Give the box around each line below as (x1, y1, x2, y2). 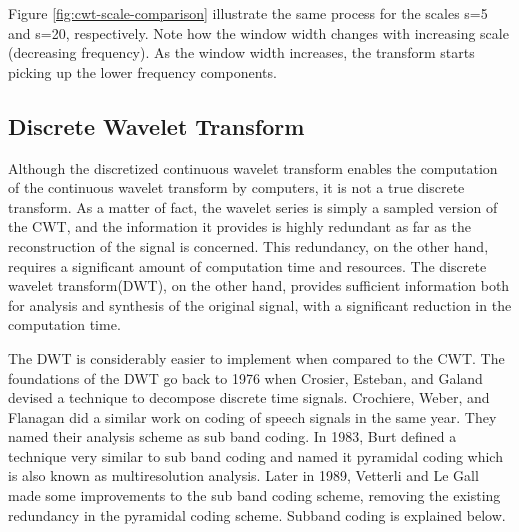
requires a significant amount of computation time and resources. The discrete (8, 255, 487, 276)
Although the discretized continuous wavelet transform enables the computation (8, 157, 498, 178)
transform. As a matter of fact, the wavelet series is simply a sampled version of (8, 196, 498, 217)
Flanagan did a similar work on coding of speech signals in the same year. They (8, 406, 497, 427)
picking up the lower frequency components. (8, 61, 277, 82)
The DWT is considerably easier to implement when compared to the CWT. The (8, 347, 505, 368)
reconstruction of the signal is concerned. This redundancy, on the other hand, (8, 235, 489, 256)
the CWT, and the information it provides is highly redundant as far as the (8, 216, 471, 237)
